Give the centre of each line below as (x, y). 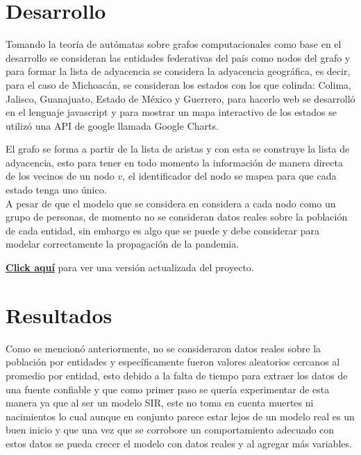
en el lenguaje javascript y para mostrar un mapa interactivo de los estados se (171, 112)
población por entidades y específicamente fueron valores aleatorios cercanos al (173, 362)
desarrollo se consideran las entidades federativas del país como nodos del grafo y (178, 57)
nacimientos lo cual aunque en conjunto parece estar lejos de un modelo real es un (180, 416)
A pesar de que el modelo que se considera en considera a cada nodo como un (171, 203)
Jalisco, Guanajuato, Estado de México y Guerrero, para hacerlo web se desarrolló (180, 98)
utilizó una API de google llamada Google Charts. (112, 125)
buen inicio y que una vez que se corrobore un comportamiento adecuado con (170, 430)
